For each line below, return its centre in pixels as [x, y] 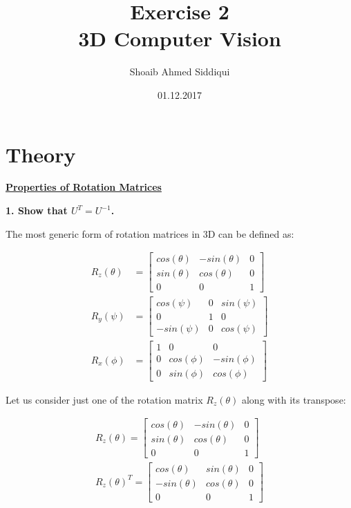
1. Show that [37, 210]
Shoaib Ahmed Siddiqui [180, 72]
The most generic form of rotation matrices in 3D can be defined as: [150, 233]
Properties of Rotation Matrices [84, 187]
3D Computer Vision [180, 38]
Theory [41, 154]
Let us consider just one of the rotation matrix [104, 399]
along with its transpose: [294, 399]
